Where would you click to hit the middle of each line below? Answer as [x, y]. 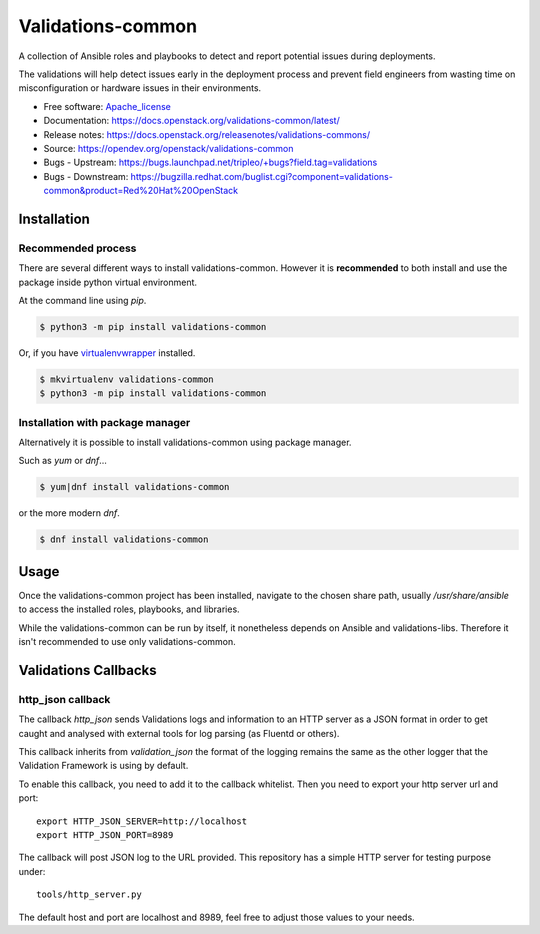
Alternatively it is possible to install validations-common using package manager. [185, 442]
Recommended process [77, 248]
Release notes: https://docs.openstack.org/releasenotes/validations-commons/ [207, 134]
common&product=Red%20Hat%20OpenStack [141, 191]
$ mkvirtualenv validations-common [126, 379]
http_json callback [64, 699]
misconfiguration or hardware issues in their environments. [140, 88]
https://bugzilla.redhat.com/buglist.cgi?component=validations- [262, 176]
